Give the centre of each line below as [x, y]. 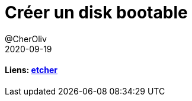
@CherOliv [26, 39]
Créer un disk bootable [96, 12]
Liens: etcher [31, 70]
